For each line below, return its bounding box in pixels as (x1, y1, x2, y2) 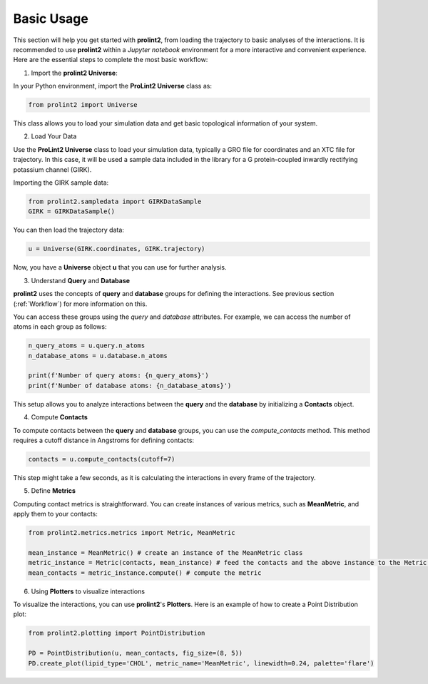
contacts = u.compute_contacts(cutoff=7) (28, 455, 175, 463)
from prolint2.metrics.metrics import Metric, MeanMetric (28, 529, 235, 537)
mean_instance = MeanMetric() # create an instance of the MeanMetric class (28, 548, 303, 556)
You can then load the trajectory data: (13, 225, 125, 235)
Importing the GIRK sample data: (13, 178, 109, 187)
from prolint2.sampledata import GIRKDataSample (28, 198, 202, 206)
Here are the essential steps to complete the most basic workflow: (13, 56, 208, 64)
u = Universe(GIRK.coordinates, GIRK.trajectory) (28, 245, 205, 253)
